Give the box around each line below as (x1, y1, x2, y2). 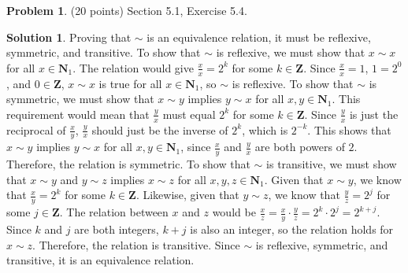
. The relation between (59, 204, 169, 220)
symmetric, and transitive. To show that (6, 44, 201, 61)
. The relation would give (72, 59, 194, 76)
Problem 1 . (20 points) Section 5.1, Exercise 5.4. (6, 2, 247, 18)
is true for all (98, 75, 162, 91)
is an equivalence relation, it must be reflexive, (147, 28, 371, 45)
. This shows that (307, 121, 391, 138)
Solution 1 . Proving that (6, 28, 132, 45)
